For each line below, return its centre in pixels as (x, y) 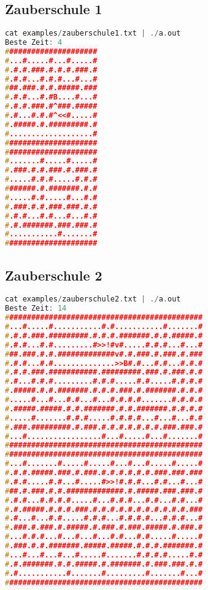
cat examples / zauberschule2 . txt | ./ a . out (93, 299)
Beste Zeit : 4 (34, 43)
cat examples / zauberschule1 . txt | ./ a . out (93, 33)
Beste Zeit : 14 (36, 309)
